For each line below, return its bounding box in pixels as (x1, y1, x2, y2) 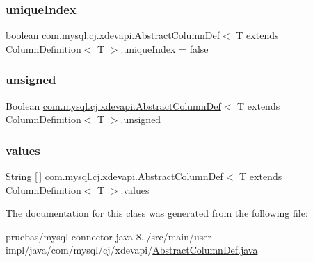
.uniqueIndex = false (120, 41, 209, 56)
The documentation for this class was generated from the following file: (6, 206, 308, 220)
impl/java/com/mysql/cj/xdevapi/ (6, 243, 153, 257)
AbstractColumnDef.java (152, 243, 258, 257)
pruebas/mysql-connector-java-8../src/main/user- (6, 229, 215, 243)
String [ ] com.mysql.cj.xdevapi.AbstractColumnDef (6, 169, 223, 183)
